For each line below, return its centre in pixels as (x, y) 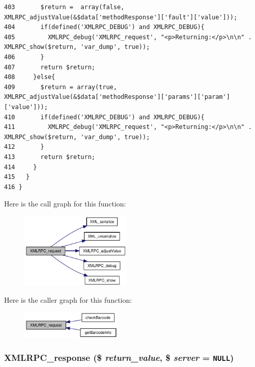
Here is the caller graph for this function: (68, 299)
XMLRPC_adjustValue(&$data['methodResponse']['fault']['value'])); (121, 17)
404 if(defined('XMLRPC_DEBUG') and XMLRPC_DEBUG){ (104, 27)
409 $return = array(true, (61, 87)
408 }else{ (30, 77)
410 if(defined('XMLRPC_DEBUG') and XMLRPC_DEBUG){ (104, 117)
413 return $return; (50, 157)
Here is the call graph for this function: (65, 204)
